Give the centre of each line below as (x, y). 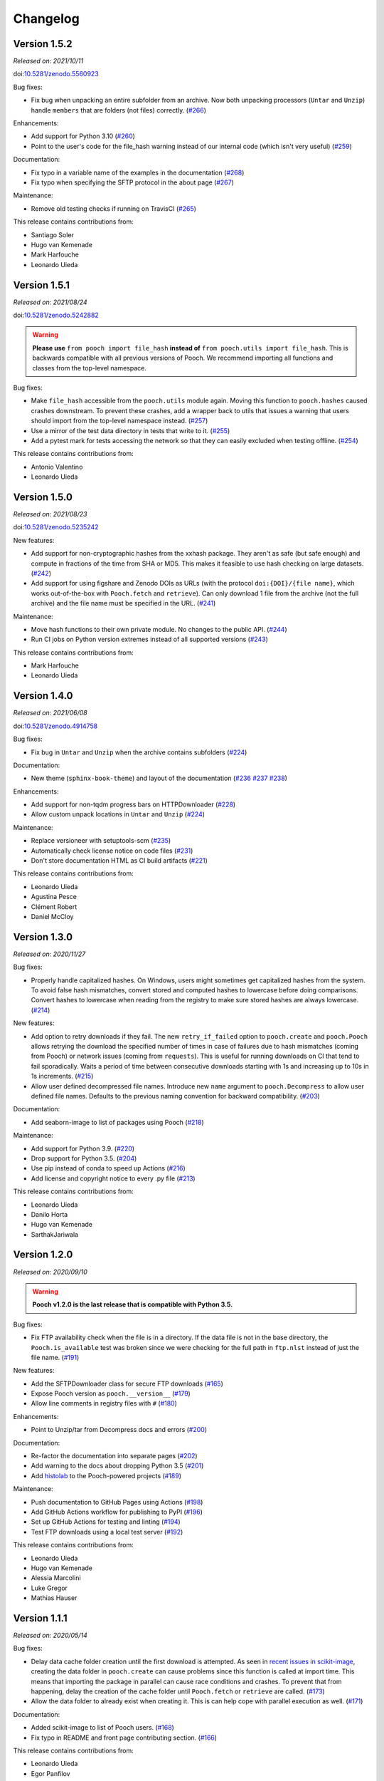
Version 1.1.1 (40, 1618)
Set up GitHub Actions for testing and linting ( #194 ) (106, 1522)
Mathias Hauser (54, 1598)
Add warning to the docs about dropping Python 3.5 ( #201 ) (117, 1466)
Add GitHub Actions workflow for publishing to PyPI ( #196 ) (117, 1512)
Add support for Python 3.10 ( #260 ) (83, 136)
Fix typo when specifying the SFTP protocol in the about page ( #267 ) (133, 182)
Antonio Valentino (57, 467)
